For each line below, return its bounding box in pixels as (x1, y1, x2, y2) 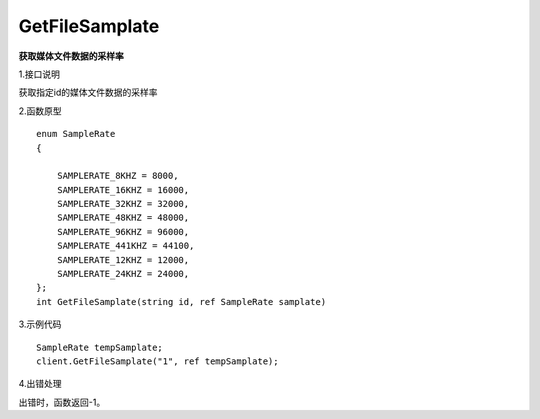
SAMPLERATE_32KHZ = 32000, (56, 198, 190, 210)
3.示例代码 (18, 318, 62, 330)
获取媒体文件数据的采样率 (18, 50, 124, 62)
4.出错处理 (18, 378, 62, 390)
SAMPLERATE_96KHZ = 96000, (56, 226, 190, 237)
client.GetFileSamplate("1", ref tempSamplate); (36, 355, 279, 367)
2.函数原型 (18, 105, 62, 117)
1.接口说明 (18, 68, 60, 80)
